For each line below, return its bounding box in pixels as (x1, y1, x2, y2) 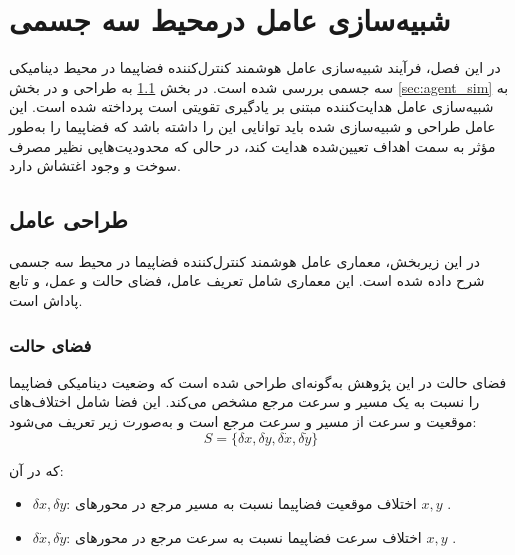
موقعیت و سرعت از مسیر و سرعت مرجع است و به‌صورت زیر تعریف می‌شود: (9, 411, 477, 432)
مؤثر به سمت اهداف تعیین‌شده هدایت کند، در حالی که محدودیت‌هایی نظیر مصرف (9, 135, 496, 156)
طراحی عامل (9, 204, 128, 235)
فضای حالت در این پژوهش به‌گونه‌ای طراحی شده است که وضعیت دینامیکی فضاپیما (9, 371, 507, 392)
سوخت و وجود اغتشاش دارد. (9, 155, 181, 176)
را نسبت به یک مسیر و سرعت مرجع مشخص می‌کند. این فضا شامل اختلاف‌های (9, 391, 480, 412)
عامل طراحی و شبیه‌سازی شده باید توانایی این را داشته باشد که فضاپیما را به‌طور (9, 115, 496, 136)
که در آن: (9, 459, 64, 480)
